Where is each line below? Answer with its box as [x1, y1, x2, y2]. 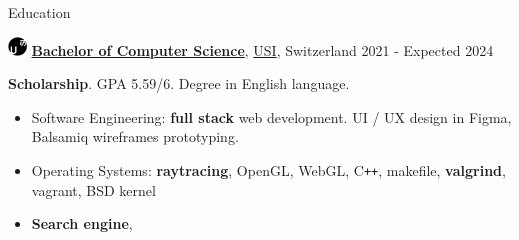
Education [8, 2, 71, 22]
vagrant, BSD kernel [31, 179, 156, 200]
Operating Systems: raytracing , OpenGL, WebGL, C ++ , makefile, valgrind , [31, 160, 506, 180]
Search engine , [31, 213, 133, 234]
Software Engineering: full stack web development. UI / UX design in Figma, [31, 106, 512, 127]
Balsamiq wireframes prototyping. [31, 126, 239, 147]
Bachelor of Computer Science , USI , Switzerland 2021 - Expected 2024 [31, 39, 494, 60]
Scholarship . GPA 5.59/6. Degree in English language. [8, 73, 350, 94]
